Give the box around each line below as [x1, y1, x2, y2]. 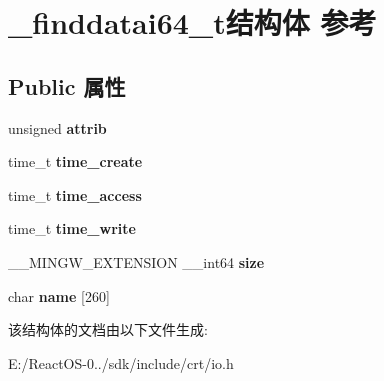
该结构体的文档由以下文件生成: [8, 319, 208, 340]
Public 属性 [8, 70, 126, 101]
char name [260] [8, 285, 110, 306]
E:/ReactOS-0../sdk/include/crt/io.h [8, 352, 234, 373]
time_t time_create [8, 151, 143, 172]
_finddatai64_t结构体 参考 [8, 2, 377, 43]
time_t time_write [8, 218, 136, 239]
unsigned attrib [8, 117, 107, 138]
